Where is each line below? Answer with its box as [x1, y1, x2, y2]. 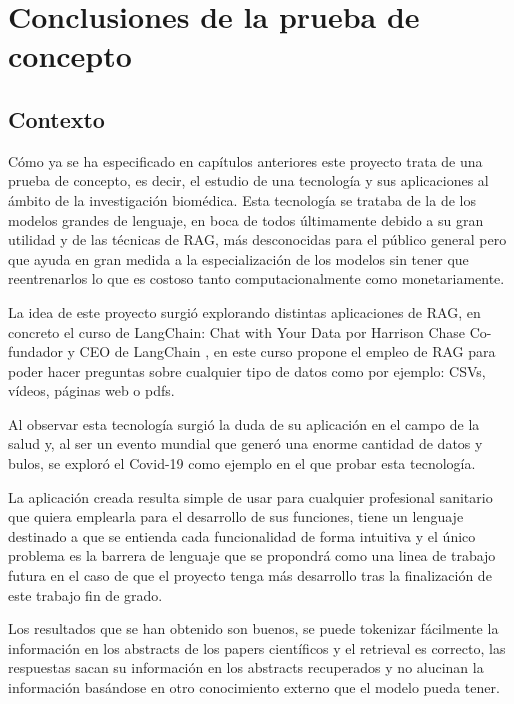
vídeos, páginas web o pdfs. [8, 380, 175, 401]
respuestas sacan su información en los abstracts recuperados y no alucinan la [8, 657, 484, 678]
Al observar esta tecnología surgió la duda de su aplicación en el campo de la [8, 413, 480, 434]
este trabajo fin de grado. [8, 584, 163, 605]
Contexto [8, 103, 105, 134]
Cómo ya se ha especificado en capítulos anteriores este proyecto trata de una [8, 150, 483, 171]
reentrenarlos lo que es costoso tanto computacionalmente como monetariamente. [8, 268, 505, 289]
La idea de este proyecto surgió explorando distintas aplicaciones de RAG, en [8, 301, 481, 322]
